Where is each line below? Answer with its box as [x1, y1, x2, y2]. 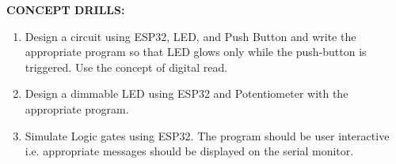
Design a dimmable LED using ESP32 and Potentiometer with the [25, 85, 348, 102]
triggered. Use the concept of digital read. [25, 58, 228, 75]
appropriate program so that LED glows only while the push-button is [25, 43, 367, 60]
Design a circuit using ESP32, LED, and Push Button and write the [25, 28, 356, 44]
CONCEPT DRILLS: [6, 2, 125, 17]
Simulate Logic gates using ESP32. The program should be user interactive [25, 127, 390, 143]
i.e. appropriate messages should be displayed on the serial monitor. [25, 143, 354, 159]
